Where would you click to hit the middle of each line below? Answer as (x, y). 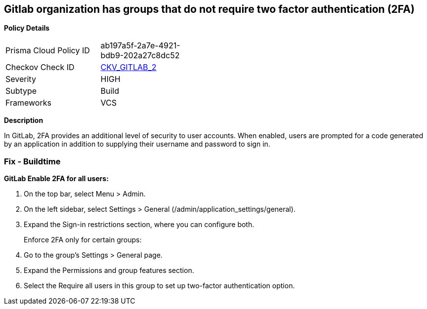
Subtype (21, 91)
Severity (21, 79)
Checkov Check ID (40, 67)
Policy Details (27, 28)
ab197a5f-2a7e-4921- (140, 46)
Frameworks (28, 103)
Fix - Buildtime (32, 161)
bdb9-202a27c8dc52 (140, 56)
